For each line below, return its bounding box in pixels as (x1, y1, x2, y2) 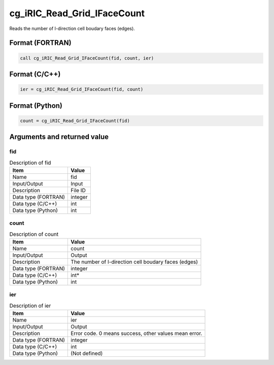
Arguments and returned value (9, 133, 109, 141)
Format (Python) (9, 101, 63, 110)
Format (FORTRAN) (9, 39, 72, 47)
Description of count (9, 230, 58, 237)
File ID (71, 187, 86, 194)
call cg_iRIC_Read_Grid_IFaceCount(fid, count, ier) (20, 55, 154, 61)
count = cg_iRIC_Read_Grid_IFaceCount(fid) (20, 117, 130, 124)
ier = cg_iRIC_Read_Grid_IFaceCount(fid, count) (20, 86, 144, 93)
